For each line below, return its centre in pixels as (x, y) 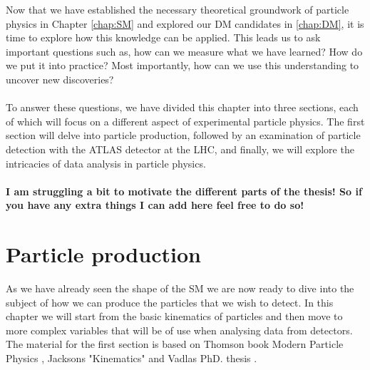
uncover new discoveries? (60, 79)
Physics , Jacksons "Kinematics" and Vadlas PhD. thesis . (132, 358)
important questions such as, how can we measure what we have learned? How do (184, 51)
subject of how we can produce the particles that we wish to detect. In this (170, 302)
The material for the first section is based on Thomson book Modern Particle (175, 344)
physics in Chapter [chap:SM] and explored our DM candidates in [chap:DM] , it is (185, 23)
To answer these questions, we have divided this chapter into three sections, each (182, 107)
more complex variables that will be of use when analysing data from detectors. (179, 330)
